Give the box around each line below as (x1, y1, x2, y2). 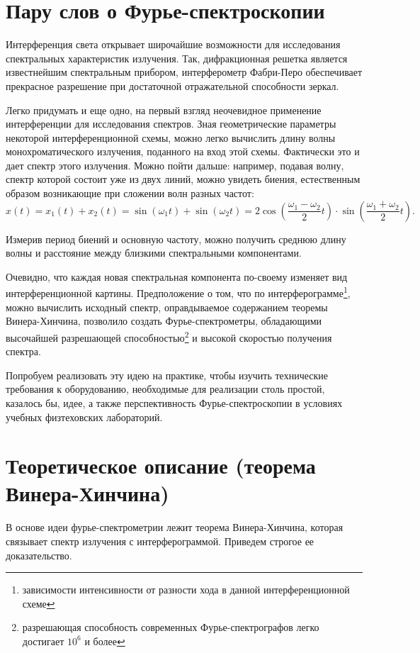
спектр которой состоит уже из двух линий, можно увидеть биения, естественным (6, 172, 361, 186)
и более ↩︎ (84, 633, 125, 648)
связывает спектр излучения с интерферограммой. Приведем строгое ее (6, 534, 314, 548)
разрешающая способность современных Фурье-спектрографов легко (22, 620, 319, 635)
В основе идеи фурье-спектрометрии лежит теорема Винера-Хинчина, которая (6, 520, 344, 535)
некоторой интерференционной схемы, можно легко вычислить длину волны (6, 130, 336, 145)
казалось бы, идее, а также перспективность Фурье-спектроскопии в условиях (6, 395, 343, 410)
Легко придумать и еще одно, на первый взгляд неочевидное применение (6, 102, 322, 117)
